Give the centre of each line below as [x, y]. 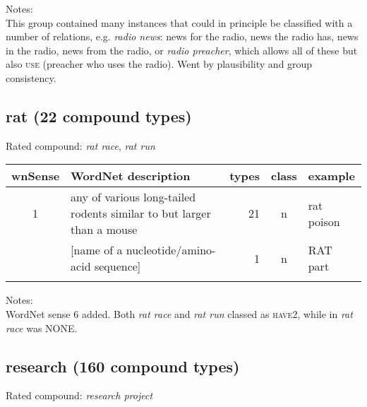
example [331, 176]
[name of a [97, 250]
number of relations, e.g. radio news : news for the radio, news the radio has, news [182, 36]
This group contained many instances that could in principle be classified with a [179, 22]
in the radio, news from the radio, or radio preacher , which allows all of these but [182, 50]
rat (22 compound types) [99, 116]
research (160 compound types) [123, 366]
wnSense [36, 176]
